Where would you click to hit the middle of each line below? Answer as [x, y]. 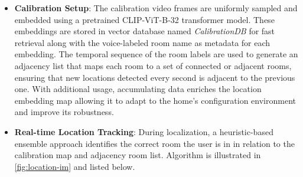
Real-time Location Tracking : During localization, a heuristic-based [144, 131]
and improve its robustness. [64, 112]
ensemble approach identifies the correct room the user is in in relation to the [154, 143]
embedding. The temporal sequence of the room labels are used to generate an [156, 54]
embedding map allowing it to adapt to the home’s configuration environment [155, 100]
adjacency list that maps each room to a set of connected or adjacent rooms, [153, 65]
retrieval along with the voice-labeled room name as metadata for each [142, 42]
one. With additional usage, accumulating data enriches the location [138, 89]
